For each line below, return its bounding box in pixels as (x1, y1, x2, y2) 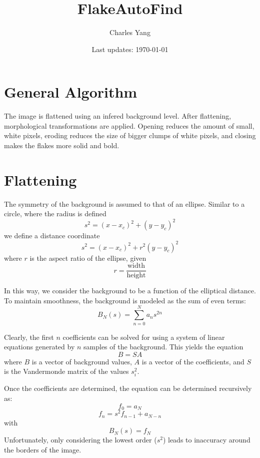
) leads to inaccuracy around (162, 434, 250, 445)
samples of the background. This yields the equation (83, 341, 243, 352)
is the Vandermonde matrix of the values (4, 366, 129, 376)
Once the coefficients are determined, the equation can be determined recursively (4, 383, 252, 393)
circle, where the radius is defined (4, 208, 106, 219)
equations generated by (4, 341, 75, 352)
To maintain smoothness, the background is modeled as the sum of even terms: (4, 295, 246, 305)
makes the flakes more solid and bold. (4, 140, 119, 151)
